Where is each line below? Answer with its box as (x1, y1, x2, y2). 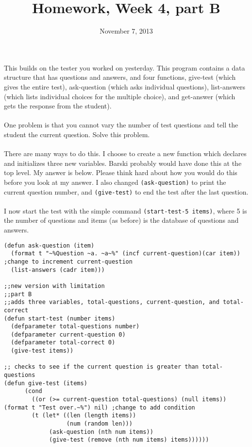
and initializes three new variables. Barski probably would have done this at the (4, 158, 242, 168)
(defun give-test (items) (4, 379, 87, 387)
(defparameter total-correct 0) (11, 339, 116, 346)
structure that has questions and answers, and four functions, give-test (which (4, 72, 236, 82)
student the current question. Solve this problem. (4, 129, 150, 139)
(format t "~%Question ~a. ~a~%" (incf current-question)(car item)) (11, 250, 240, 257)
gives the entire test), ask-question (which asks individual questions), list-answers (4, 81, 246, 91)
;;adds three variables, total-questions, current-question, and (4, 299, 219, 306)
